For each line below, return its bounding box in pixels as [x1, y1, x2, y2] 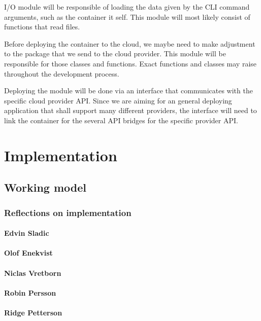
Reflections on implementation [4, 206, 132, 219]
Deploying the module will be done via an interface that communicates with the [4, 85, 253, 96]
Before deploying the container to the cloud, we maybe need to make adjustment [4, 38, 255, 49]
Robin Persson [4, 287, 56, 298]
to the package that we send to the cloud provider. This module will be [4, 48, 226, 59]
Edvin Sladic [4, 228, 49, 238]
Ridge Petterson [4, 307, 62, 317]
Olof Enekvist [4, 247, 53, 258]
